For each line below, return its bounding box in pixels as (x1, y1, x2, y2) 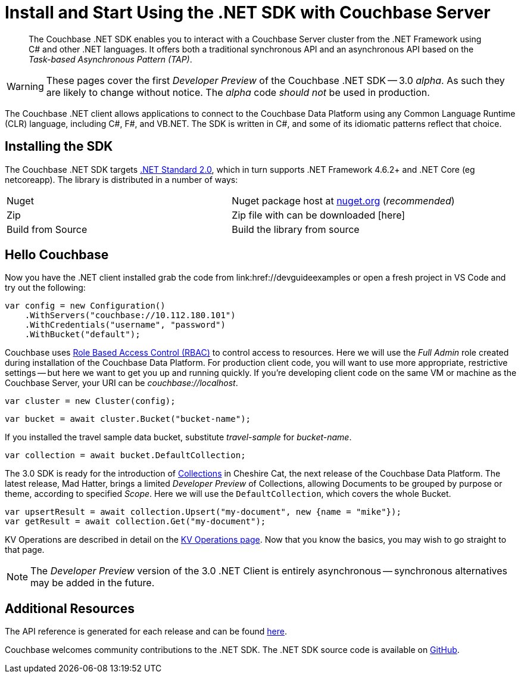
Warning (7, 80, 44, 92)
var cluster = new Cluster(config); (5, 396, 176, 406)
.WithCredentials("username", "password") (24, 320, 226, 330)
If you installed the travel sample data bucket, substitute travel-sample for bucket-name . (5, 432, 352, 443)
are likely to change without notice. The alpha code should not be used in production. (46, 86, 430, 98)
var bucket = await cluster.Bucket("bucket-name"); (5, 414, 251, 424)
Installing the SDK (5, 139, 113, 154)
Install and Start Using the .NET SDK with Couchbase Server (5, 2, 491, 23)
